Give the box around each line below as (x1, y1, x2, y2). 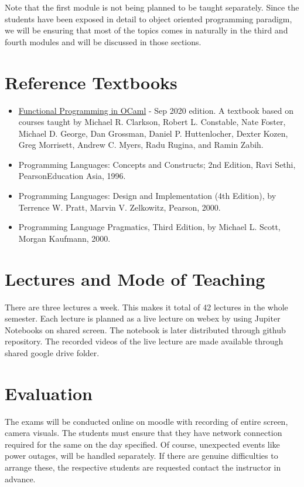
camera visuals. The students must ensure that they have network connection (5, 427, 282, 439)
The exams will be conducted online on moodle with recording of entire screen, (5, 415, 288, 427)
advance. (5, 472, 36, 485)
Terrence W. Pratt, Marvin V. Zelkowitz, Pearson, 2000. (18, 201, 221, 213)
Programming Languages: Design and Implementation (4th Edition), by (18, 190, 276, 202)
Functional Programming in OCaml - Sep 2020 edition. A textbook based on (18, 104, 294, 116)
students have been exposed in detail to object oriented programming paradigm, (5, 12, 292, 25)
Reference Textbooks (5, 70, 177, 94)
